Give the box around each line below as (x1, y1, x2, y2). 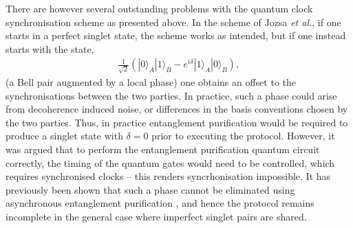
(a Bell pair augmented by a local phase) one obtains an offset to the (6, 75, 296, 89)
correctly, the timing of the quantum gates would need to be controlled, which (6, 155, 335, 170)
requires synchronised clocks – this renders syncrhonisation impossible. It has (6, 169, 331, 183)
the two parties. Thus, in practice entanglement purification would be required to (6, 115, 348, 129)
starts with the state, (6, 41, 94, 56)
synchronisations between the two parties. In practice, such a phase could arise (6, 88, 337, 102)
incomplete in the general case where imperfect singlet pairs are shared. (6, 209, 307, 224)
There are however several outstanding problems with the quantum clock (6, 1, 313, 15)
